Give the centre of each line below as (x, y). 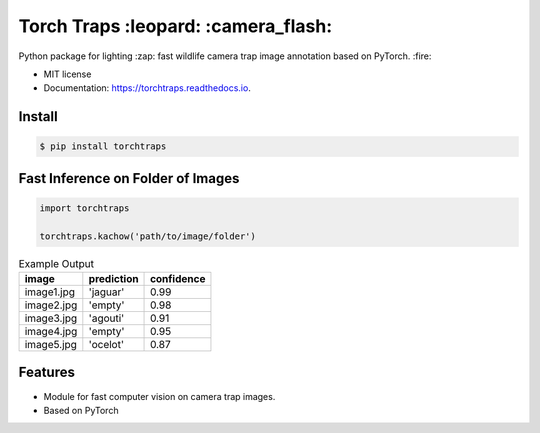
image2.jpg (51, 305)
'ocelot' (106, 345)
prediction (113, 279)
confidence (178, 279)
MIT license (67, 74)
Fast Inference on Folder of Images (129, 178)
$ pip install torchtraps (103, 146)
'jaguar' (106, 292)
